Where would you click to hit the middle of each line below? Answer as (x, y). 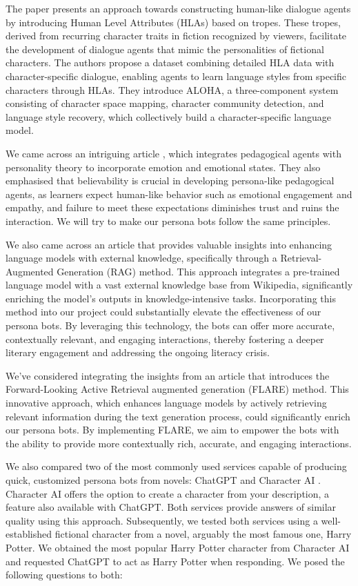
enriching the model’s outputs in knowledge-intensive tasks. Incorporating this (171, 298)
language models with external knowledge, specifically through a (141, 258)
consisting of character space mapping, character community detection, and (165, 103)
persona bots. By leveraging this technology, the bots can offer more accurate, (170, 325)
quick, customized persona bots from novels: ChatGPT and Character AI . (163, 480)
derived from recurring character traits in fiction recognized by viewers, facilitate (176, 36)
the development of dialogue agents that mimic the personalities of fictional (165, 49)
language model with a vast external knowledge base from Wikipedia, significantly (179, 285)
